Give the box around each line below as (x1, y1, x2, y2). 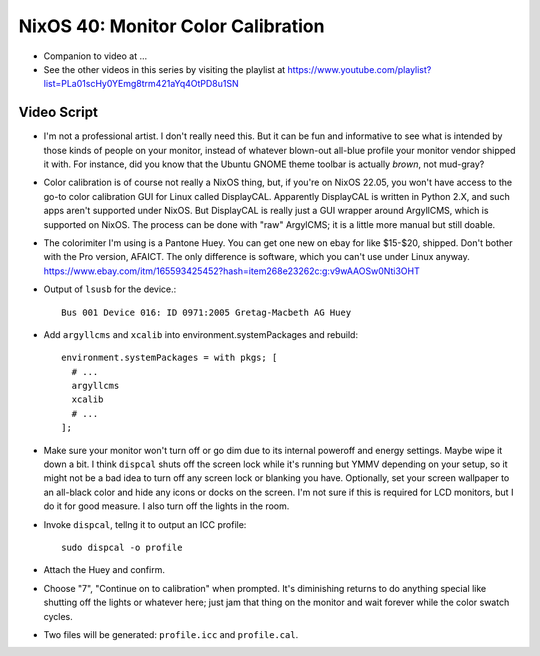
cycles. (43, 610, 74, 622)
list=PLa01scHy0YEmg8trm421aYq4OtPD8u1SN (43, 78, 239, 90)
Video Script (18, 104, 99, 121)
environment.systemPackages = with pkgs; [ (61, 352, 278, 364)
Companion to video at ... (43, 50, 148, 62)
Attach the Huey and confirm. (43, 564, 165, 576)
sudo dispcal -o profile (61, 542, 183, 553)
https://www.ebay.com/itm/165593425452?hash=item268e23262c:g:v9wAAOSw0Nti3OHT (43, 265, 420, 277)
